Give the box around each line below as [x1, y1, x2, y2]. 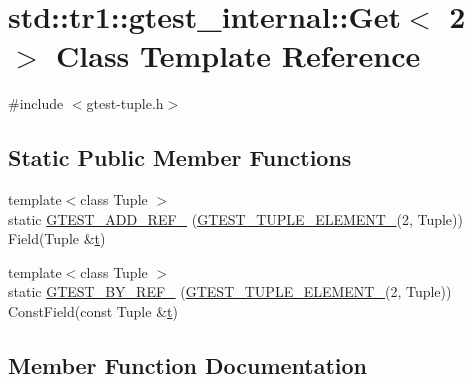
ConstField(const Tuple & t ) [8, 301, 178, 322]
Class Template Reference [56, 35, 421, 76]
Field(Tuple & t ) [8, 228, 106, 249]
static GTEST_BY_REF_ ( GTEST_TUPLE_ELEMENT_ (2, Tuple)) [8, 281, 452, 302]
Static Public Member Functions [8, 142, 352, 173]
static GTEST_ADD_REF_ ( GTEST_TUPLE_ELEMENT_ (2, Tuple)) [8, 208, 463, 229]
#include [8, 93, 64, 114]
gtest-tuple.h [86, 93, 164, 114]
